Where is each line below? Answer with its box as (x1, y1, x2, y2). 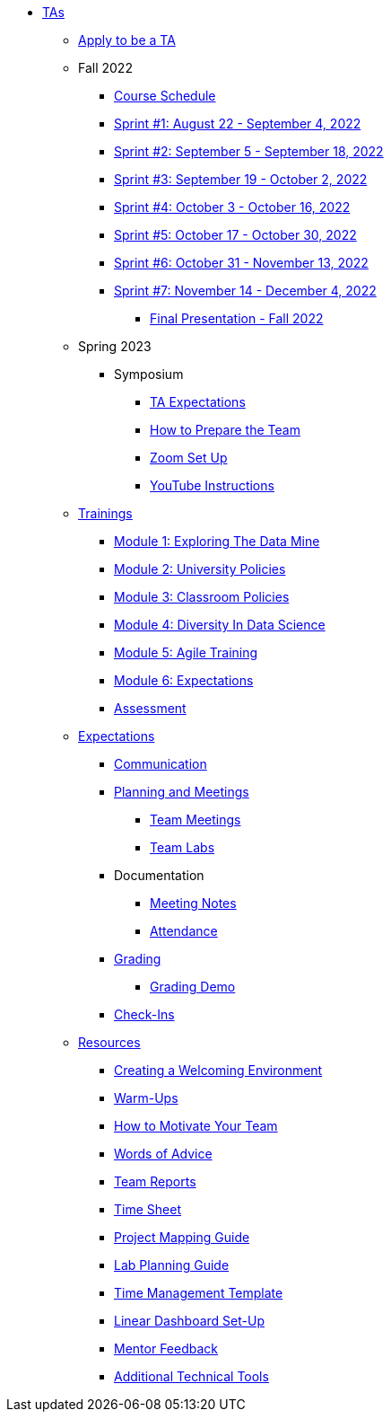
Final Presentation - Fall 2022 (150, 311, 324, 326)
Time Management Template (114, 1285, 283, 1300)
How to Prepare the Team (150, 422, 300, 437)
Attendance (150, 923, 218, 939)
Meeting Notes (150, 895, 237, 911)
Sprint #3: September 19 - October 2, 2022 (114, 172, 368, 187)
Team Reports (114, 1174, 196, 1189)
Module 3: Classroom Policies (114, 589, 290, 604)
